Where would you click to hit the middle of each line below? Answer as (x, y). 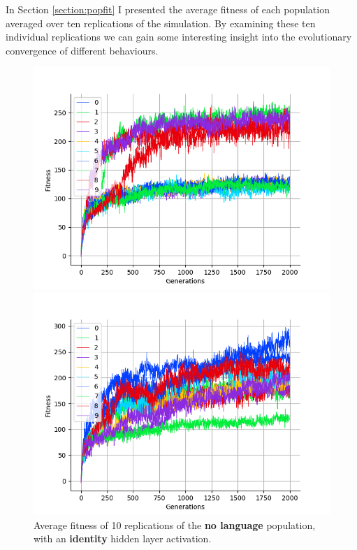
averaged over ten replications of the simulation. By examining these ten (161, 23)
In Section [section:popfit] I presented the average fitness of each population (168, 9)
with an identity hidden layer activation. (123, 538)
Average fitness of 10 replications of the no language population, (175, 524)
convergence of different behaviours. (82, 50)
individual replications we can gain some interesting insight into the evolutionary (179, 37)
